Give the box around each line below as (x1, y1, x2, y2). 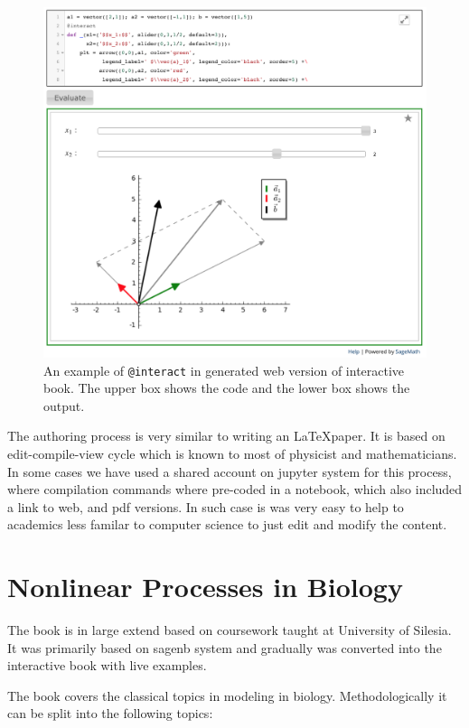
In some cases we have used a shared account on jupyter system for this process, (7, 462, 452, 481)
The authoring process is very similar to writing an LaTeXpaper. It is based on (7, 426, 446, 445)
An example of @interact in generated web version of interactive (43, 360, 405, 379)
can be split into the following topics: (7, 704, 213, 723)
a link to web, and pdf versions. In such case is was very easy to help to (7, 497, 404, 516)
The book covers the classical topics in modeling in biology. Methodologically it (7, 686, 447, 705)
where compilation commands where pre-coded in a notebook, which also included (7, 480, 463, 499)
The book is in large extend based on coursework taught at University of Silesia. (7, 621, 452, 639)
